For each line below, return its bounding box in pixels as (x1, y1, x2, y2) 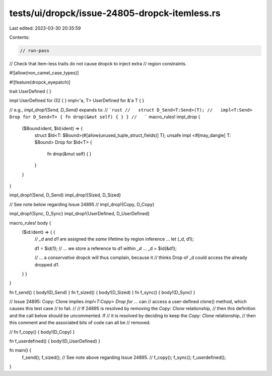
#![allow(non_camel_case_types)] (9, 70, 79, 76)
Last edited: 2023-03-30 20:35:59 (9, 25, 81, 31)
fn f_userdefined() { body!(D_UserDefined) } (9, 338, 101, 344)
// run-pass (20, 48, 50, 53)
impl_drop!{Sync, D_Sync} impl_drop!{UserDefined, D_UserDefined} (9, 211, 150, 217)
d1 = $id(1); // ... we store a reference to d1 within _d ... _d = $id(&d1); (34, 245, 177, 251)
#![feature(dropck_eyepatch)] (9, 79, 71, 85)
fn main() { (9, 347, 32, 353)
